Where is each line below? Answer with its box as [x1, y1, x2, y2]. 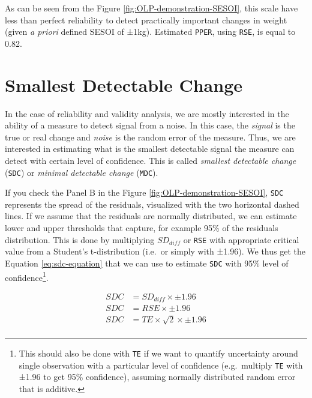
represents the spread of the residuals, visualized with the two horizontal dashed [5, 197, 299, 210]
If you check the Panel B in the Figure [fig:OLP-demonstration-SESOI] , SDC [5, 186, 284, 199]
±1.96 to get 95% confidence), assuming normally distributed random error [19, 370, 296, 383]
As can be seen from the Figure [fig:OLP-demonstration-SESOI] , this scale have [5, 2, 298, 14]
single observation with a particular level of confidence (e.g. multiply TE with [19, 358, 303, 371]
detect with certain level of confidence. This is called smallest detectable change [5, 154, 296, 166]
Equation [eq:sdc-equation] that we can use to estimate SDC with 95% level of [5, 256, 289, 269]
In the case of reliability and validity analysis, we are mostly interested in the [5, 107, 289, 119]
